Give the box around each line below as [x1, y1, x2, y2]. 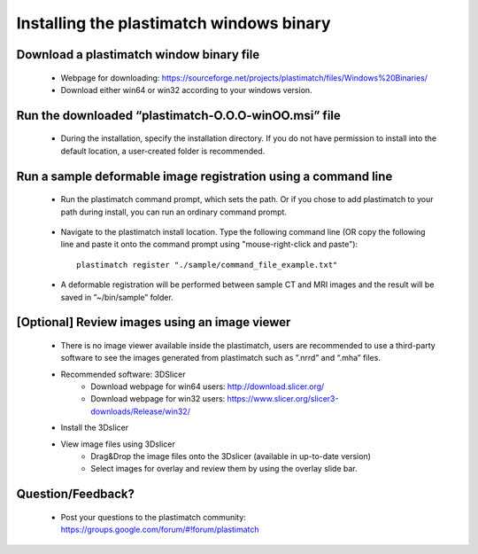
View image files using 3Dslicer [60, 439, 176, 449]
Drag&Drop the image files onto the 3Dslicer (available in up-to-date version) [90, 451, 372, 462]
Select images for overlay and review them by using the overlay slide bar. [90, 464, 358, 474]
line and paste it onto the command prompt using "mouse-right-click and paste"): [60, 239, 358, 250]
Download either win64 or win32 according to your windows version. [60, 84, 313, 95]
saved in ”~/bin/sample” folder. [60, 292, 174, 302]
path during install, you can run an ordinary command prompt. [60, 207, 288, 217]
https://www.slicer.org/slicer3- [227, 394, 339, 404]
